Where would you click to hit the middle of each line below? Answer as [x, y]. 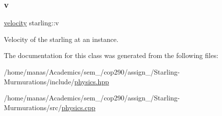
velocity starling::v [31, 23]
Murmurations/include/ [39, 81]
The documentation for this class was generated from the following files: [111, 55]
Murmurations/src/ [33, 107]
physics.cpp [78, 107]
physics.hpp [92, 81]
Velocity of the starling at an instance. [61, 39]
